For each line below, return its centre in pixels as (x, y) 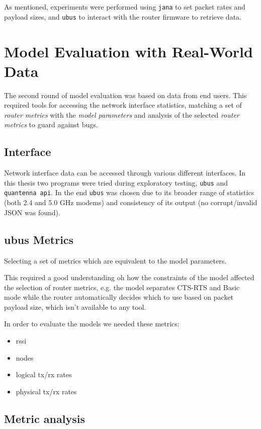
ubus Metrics (39, 239)
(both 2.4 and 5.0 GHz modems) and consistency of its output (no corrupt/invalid (131, 202)
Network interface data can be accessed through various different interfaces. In (125, 173)
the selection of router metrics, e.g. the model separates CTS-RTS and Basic (122, 287)
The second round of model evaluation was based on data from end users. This (125, 95)
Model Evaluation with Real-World (128, 51)
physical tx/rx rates (46, 391)
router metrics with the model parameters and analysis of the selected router (122, 114)
